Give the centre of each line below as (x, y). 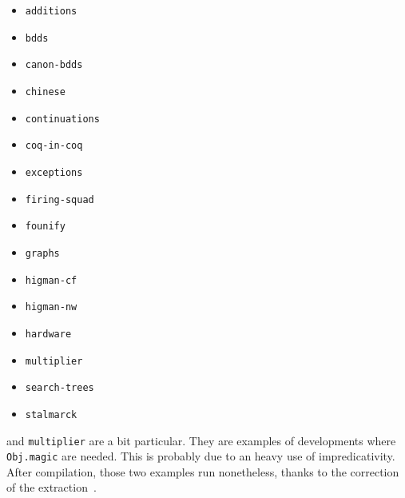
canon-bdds (54, 65)
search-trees (60, 388)
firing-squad (60, 199)
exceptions (54, 172)
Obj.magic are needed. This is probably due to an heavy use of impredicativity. (201, 456)
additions (51, 11)
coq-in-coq (54, 146)
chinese (45, 92)
